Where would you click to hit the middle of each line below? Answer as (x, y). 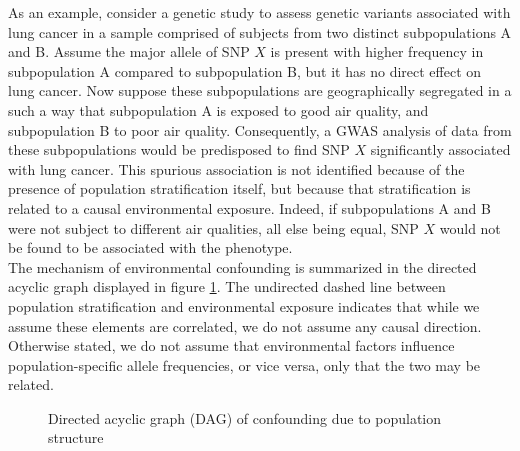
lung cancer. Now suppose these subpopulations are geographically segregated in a (260, 90)
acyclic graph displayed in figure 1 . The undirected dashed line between (227, 286)
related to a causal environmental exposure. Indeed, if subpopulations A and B (249, 207)
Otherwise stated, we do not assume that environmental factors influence (231, 345)
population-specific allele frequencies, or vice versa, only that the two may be (244, 364)
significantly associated (440, 149)
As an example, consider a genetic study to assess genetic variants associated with (259, 12)
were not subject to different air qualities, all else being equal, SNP (213, 227)
